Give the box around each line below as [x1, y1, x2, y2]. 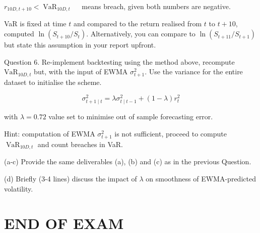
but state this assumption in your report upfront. [4, 39, 156, 50]
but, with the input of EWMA [34, 66, 128, 77]
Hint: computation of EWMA [4, 128, 95, 138]
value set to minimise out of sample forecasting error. [48, 111, 213, 122]
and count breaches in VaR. [37, 138, 123, 149]
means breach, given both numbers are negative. [82, 1, 231, 11]
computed [4, 28, 34, 39]
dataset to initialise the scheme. [4, 77, 102, 87]
